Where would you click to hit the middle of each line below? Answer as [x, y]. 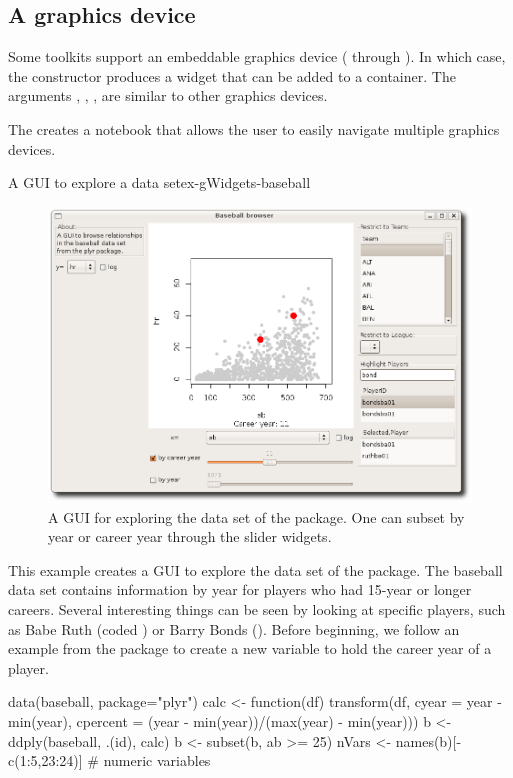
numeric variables [157, 760]
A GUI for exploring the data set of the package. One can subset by [256, 516]
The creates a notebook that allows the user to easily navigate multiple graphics [254, 128]
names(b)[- [428, 740]
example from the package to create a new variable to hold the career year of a [250, 648]
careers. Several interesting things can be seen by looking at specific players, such [257, 608]
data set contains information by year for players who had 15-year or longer [240, 589]
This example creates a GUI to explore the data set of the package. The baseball [255, 569]
